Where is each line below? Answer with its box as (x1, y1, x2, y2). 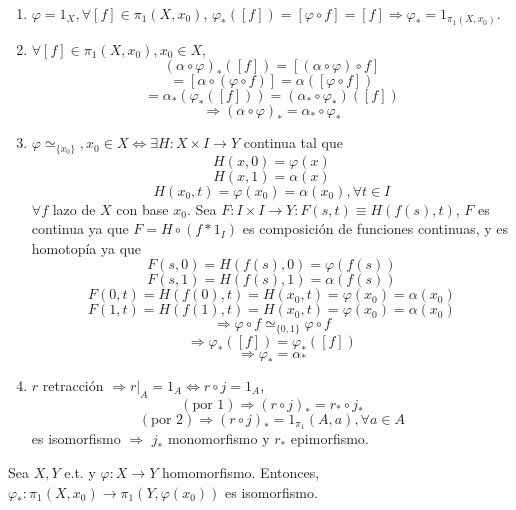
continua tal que (243, 132, 343, 153)
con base (116, 198, 169, 219)
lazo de (52, 198, 96, 219)
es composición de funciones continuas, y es (242, 218, 508, 239)
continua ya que (31, 218, 129, 239)
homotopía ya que (31, 237, 142, 258)
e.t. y (64, 462, 96, 483)
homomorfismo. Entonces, (161, 462, 320, 483)
